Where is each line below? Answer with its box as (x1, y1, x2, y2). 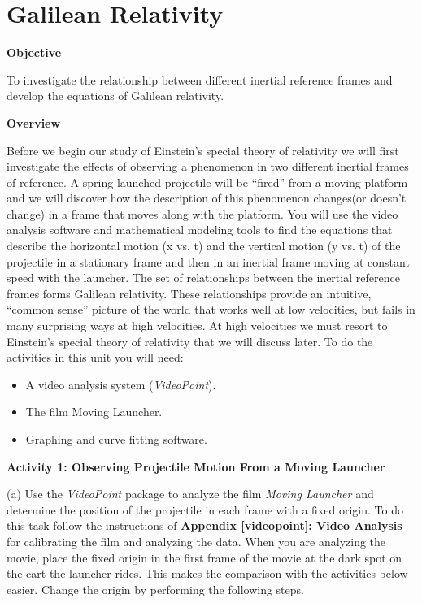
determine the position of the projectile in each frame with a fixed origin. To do (7, 501, 403, 518)
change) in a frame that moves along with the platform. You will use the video (7, 205, 398, 222)
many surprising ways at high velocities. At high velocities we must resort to (7, 317, 388, 334)
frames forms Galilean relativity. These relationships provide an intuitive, (7, 284, 372, 301)
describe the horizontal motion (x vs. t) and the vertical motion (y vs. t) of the (7, 237, 401, 254)
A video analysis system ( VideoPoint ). (25, 375, 216, 393)
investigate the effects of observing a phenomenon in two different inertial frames (7, 158, 409, 175)
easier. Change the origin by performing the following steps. (7, 580, 304, 597)
